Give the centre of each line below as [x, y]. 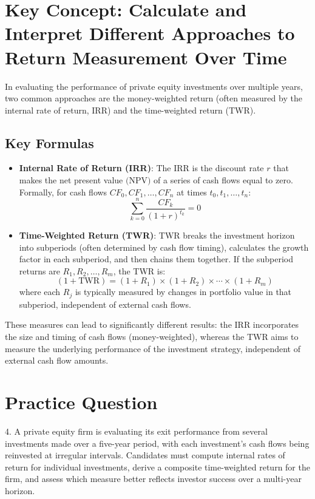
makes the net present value [71, 180]
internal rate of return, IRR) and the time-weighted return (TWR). [130, 110]
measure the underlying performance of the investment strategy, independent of [153, 348]
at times [192, 192]
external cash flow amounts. [57, 360]
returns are [39, 270]
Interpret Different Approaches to [150, 33]
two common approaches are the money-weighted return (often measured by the [154, 98]
